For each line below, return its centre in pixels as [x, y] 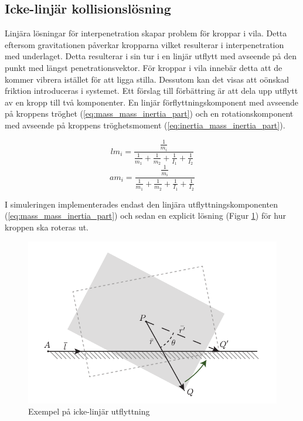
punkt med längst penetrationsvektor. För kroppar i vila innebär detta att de [144, 67]
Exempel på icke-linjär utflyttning [89, 411]
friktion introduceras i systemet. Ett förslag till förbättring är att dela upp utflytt [151, 91]
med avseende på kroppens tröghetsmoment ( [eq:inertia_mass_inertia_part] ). [145, 125]
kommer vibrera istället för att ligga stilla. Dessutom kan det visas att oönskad [147, 79]
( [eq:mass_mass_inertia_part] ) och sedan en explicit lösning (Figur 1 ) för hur [146, 215]
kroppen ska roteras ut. [47, 227]
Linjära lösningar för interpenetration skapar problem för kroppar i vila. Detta [146, 33]
